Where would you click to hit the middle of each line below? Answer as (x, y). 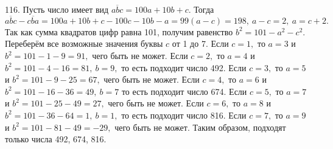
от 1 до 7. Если (200, 43)
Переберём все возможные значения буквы (84, 43)
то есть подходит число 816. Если (184, 115)
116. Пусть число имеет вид (57, 9)
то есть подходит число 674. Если (184, 91)
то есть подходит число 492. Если (184, 67)
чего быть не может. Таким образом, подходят (200, 127)
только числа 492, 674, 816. (56, 139)
